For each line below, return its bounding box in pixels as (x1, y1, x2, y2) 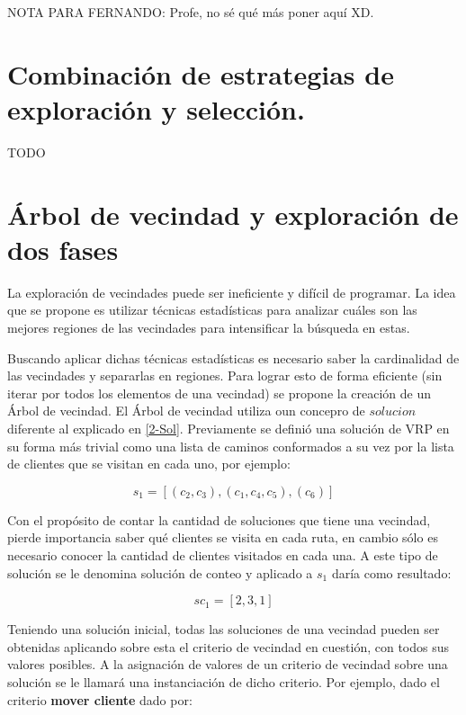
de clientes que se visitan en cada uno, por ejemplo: (7, 454, 291, 473)
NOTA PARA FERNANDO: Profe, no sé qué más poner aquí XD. (7, 3, 374, 21)
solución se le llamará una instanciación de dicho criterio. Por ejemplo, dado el (7, 672, 440, 691)
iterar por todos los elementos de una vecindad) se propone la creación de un (7, 383, 432, 402)
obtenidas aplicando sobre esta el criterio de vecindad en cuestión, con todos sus (7, 637, 450, 656)
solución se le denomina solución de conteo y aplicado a (7, 563, 313, 582)
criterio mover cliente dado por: (7, 690, 193, 709)
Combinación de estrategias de (7, 55, 394, 92)
